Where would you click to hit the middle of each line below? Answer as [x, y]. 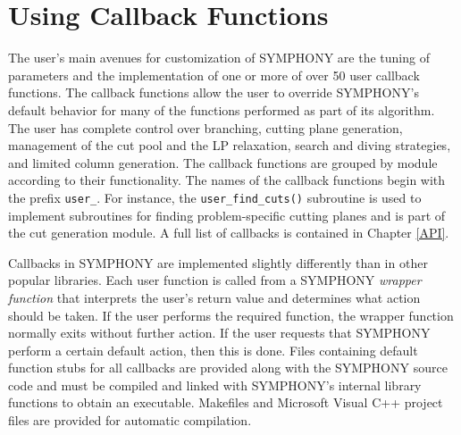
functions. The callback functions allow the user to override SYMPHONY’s [214, 92]
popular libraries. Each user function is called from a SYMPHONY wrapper [215, 280]
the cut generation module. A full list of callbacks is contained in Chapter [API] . [229, 233]
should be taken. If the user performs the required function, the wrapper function [231, 315]
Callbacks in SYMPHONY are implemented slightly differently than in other [218, 262]
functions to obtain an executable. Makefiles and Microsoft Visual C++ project [226, 402]
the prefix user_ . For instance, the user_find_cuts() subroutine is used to [215, 197]
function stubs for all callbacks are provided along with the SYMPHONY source [228, 368]
